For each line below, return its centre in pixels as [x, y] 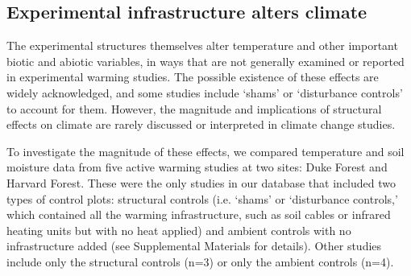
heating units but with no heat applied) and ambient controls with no [179, 230]
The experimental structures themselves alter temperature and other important [202, 45]
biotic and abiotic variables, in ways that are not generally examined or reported [205, 61]
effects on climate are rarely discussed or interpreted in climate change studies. [201, 124]
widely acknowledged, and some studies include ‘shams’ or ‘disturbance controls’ [205, 92]
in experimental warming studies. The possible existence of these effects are [193, 77]
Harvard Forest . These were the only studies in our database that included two [201, 182]
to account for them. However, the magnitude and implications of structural [194, 108]
